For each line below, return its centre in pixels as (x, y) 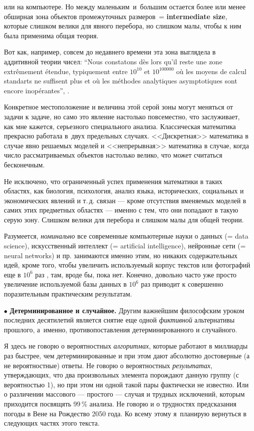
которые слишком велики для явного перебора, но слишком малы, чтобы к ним (123, 26)
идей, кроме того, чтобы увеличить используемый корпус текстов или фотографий (127, 265)
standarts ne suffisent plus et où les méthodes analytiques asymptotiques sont (121, 81)
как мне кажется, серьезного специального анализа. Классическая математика (120, 126)
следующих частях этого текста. (52, 423)
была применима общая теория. (51, 35)
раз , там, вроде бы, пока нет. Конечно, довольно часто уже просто (136, 274)
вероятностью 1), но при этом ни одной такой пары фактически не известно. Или (126, 384)
